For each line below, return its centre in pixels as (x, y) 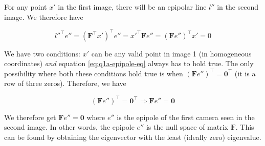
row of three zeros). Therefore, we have (65, 83)
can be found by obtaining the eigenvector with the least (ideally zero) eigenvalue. (133, 137)
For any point (26, 7)
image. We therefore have (44, 17)
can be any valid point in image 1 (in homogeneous (171, 53)
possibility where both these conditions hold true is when (94, 73)
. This (245, 127)
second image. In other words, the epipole (69, 127)
